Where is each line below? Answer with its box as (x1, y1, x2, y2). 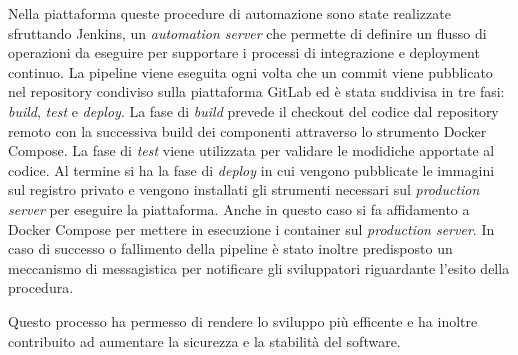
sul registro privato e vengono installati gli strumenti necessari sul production (8, 179, 480, 200)
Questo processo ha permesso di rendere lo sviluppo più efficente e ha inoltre (8, 310, 478, 331)
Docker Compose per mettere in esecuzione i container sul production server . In (8, 218, 495, 239)
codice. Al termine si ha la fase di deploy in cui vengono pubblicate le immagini (8, 159, 495, 180)
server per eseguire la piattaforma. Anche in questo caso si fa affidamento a (8, 198, 470, 219)
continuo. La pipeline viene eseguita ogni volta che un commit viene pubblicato (8, 61, 493, 82)
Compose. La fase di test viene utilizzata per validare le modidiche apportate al (8, 140, 495, 161)
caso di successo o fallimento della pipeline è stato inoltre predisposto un (8, 238, 453, 259)
